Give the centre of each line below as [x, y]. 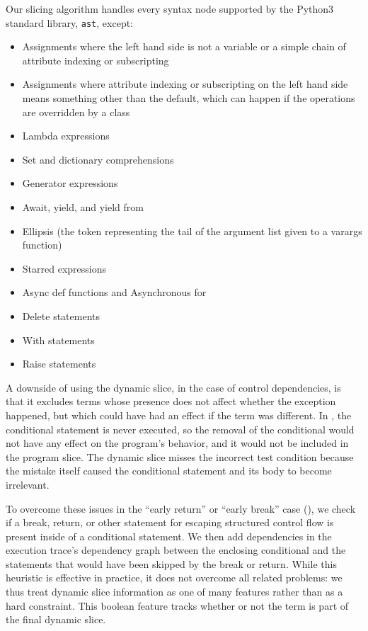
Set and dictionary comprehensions [98, 159]
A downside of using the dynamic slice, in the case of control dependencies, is [173, 387]
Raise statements [59, 364]
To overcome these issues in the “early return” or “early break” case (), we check [181, 508]
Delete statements [61, 315]
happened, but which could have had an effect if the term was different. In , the [179, 415]
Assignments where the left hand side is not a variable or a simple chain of [184, 46]
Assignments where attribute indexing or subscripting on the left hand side [185, 84]
